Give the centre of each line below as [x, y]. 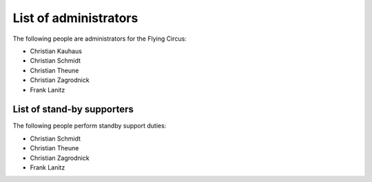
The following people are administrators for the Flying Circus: [100, 39]
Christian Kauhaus [56, 51]
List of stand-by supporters [73, 109]
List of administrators [75, 18]
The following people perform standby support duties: [90, 126]
